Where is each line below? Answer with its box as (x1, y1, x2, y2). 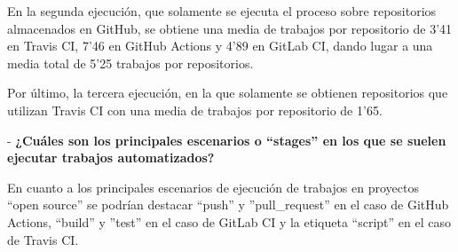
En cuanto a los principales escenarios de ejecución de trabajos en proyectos (7, 177, 419, 196)
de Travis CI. (7, 230, 79, 248)
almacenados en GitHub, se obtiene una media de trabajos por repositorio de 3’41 (7, 19, 453, 37)
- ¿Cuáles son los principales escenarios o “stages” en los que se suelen (7, 130, 446, 149)
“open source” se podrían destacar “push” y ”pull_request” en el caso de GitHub (7, 195, 449, 214)
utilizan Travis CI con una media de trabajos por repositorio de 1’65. (7, 100, 383, 119)
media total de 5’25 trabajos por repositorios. (7, 53, 254, 72)
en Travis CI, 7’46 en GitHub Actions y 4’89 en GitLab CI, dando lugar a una (7, 36, 433, 55)
